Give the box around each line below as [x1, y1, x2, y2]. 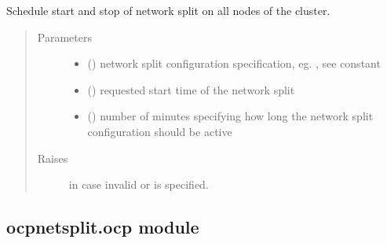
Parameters [37, 28, 92, 45]
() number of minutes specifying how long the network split [87, 108, 374, 124]
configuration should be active [87, 123, 232, 139]
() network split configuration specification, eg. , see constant [87, 55, 381, 72]
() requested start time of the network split [87, 81, 295, 98]
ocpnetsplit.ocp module [6, 215, 199, 239]
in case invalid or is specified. [68, 176, 209, 193]
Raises [37, 149, 68, 166]
